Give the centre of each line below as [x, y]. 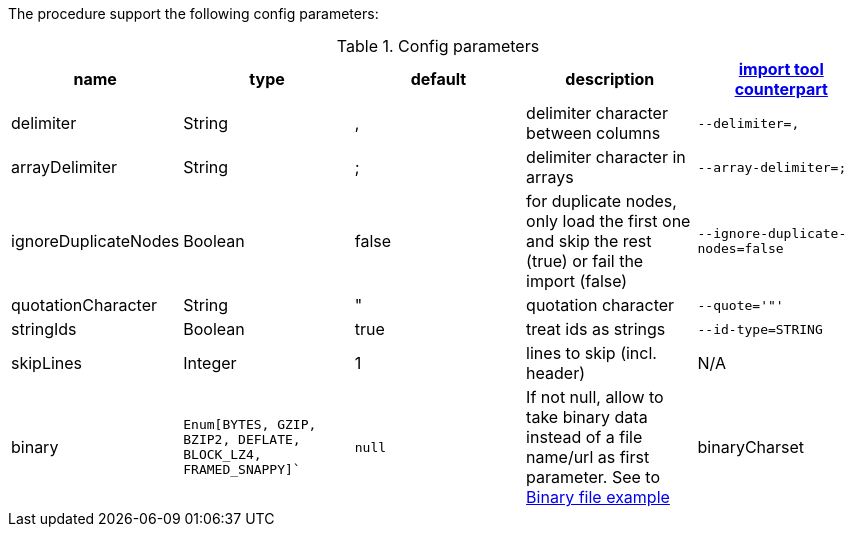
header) [556, 373]
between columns [593, 133]
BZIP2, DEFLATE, [242, 439]
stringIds [44, 329]
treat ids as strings [596, 329]
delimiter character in [606, 157]
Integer [210, 363]
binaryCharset [751, 447]
